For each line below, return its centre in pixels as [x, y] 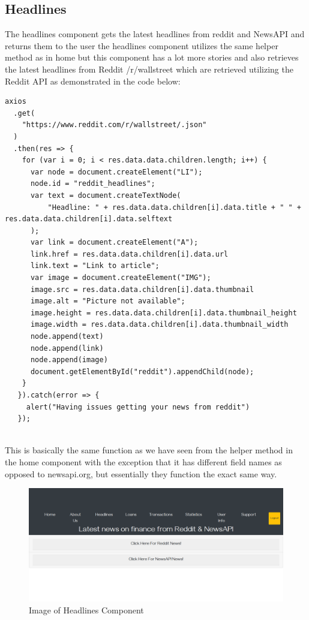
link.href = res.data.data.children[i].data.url [129, 254]
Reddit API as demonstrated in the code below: [93, 81]
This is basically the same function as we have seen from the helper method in [149, 450]
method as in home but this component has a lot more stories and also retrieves [152, 57]
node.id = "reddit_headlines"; [93, 184]
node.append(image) [69, 360]
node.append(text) [67, 337]
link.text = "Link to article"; [95, 266]
